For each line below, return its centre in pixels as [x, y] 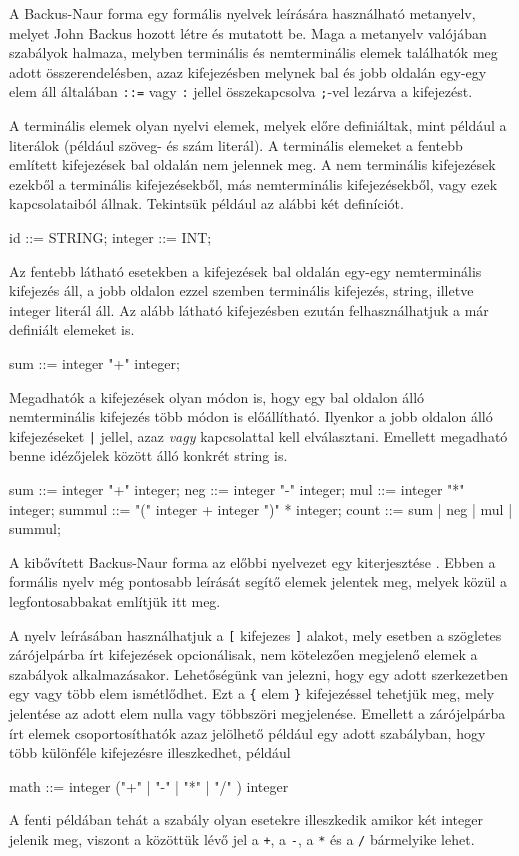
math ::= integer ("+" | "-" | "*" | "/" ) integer [149, 785]
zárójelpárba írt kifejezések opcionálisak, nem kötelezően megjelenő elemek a [243, 654]
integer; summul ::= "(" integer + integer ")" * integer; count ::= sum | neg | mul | [261, 508]
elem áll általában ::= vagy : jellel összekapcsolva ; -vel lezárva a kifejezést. [241, 91]
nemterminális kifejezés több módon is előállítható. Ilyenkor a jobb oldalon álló [251, 416]
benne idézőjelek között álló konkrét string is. [148, 455]
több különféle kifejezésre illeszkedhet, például [150, 752]
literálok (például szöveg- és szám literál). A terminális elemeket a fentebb [236, 144]
